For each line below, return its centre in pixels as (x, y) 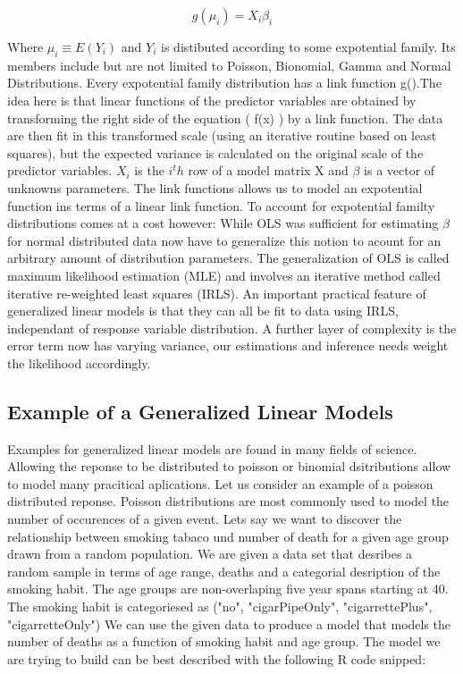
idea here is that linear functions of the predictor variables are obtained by (212, 100)
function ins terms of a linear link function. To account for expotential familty (221, 205)
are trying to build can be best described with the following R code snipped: (217, 658)
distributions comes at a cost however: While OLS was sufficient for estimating (223, 223)
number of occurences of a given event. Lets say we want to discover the (205, 519)
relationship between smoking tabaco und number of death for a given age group (228, 536)
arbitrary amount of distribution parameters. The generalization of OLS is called (228, 258)
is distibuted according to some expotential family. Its (308, 46)
